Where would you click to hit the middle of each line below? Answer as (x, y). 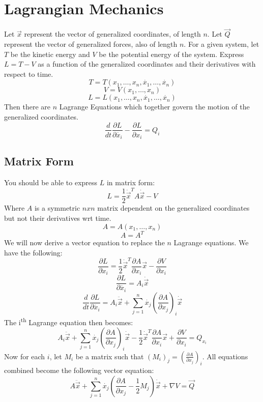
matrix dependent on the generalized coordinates (173, 208)
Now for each (25, 356)
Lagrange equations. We (211, 242)
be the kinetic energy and (50, 54)
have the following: (33, 252)
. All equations (225, 356)
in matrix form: (131, 182)
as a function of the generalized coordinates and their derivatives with (147, 64)
